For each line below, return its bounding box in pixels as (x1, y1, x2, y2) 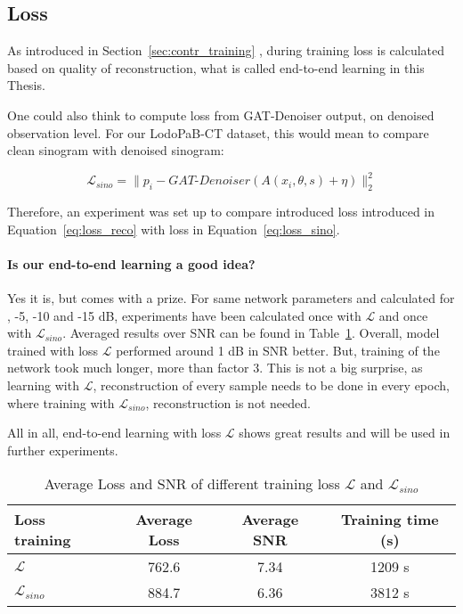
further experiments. (7, 440, 118, 459)
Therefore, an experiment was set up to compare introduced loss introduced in (7, 202, 435, 221)
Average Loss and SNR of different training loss (44, 473, 340, 495)
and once (378, 306, 428, 324)
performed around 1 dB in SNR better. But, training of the (116, 340, 440, 359)
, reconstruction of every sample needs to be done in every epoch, (93, 376, 450, 395)
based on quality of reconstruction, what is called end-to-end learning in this (7, 58, 425, 77)
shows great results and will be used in (239, 423, 451, 442)
